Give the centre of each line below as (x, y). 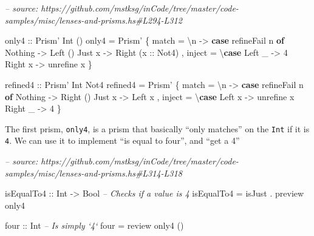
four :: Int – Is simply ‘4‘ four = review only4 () (94, 225)
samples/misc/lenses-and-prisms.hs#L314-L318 (94, 173)
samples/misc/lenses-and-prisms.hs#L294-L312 (94, 20)
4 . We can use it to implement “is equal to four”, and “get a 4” (122, 140)
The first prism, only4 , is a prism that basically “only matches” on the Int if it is (157, 128)
